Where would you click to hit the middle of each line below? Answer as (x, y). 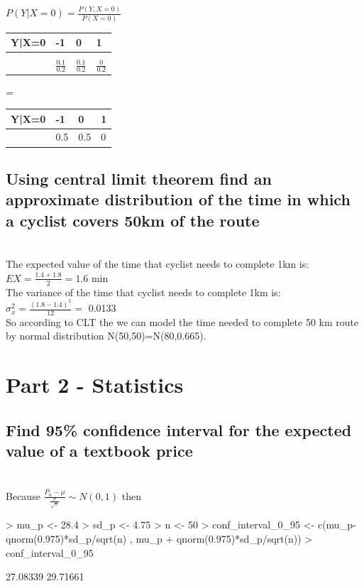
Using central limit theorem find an (139, 178)
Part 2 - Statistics (95, 385)
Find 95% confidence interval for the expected (179, 429)
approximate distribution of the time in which (178, 199)
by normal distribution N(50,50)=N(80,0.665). (106, 336)
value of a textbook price (99, 451)
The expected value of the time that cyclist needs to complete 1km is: (158, 264)
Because (23, 495)
